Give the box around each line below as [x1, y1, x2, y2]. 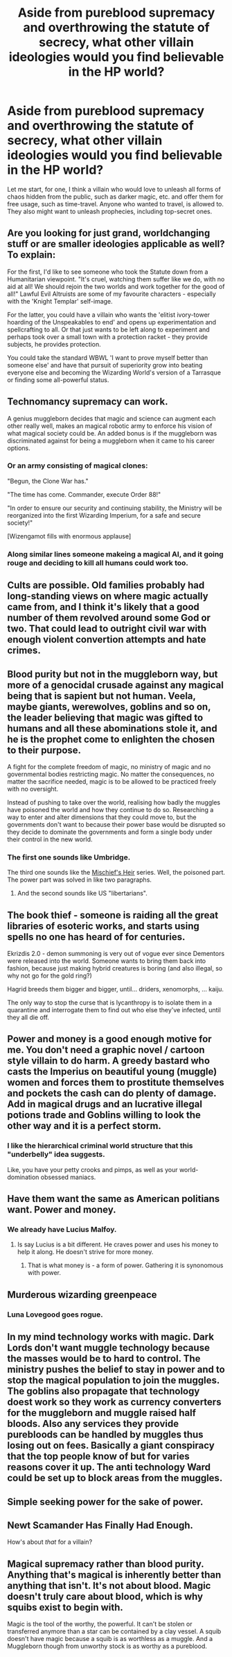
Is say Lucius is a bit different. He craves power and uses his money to [17, 1240, 219, 1248]
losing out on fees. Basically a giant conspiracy [7, 1440, 215, 1451]
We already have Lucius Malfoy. [7, 1225, 117, 1235]
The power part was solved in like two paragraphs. [7, 875, 152, 884]
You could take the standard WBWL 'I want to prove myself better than [7, 353, 208, 362]
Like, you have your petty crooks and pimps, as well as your [7, 1165, 178, 1173]
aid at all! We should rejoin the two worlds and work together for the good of [7, 282, 225, 290]
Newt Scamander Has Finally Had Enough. [7, 1519, 194, 1531]
